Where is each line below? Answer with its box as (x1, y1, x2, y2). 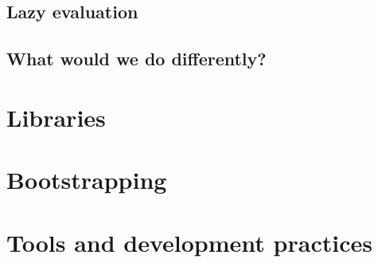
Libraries (6, 100, 106, 133)
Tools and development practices (6, 226, 372, 258)
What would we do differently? (6, 46, 267, 71)
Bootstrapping (6, 163, 167, 196)
